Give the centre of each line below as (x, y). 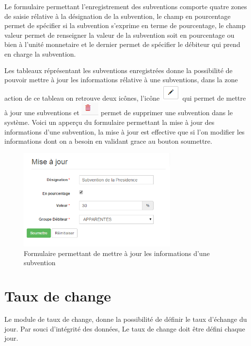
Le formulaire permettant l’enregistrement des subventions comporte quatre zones (126, 6)
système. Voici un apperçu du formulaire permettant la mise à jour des (110, 122)
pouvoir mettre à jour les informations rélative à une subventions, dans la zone (121, 80)
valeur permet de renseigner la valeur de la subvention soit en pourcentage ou (119, 35)
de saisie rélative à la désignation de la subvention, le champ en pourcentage (118, 16)
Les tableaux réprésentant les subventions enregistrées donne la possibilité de (118, 70)
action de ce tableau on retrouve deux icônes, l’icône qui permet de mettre (125, 98)
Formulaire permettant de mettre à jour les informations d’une (117, 253)
